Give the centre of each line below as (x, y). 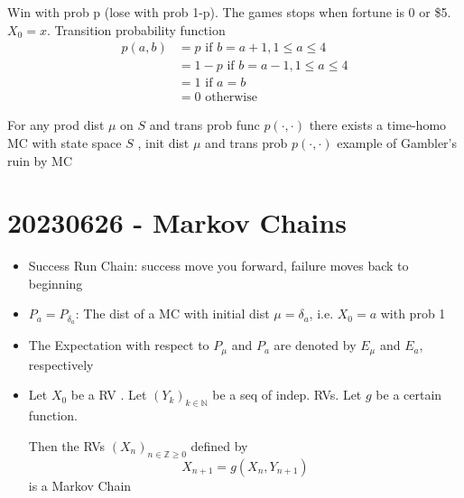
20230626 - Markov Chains (177, 222)
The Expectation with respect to (119, 345)
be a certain (409, 395)
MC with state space (65, 142)
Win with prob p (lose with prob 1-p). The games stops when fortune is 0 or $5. (229, 12)
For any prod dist (56, 125)
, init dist (163, 142)
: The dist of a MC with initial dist (172, 314)
